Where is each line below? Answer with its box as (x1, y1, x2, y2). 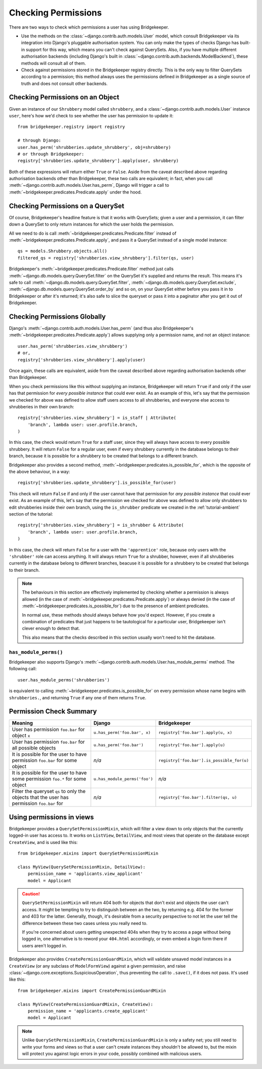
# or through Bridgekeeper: (17, 151, 84, 157)
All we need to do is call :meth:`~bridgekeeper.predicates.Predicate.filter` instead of (9, 230, 177, 236)
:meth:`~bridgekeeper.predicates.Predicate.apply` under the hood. (9, 189, 142, 195)
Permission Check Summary (9, 707, 97, 715)
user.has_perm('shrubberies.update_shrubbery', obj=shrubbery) (17, 145, 171, 150)
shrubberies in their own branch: (9, 404, 75, 409)
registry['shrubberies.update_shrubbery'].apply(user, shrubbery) (17, 158, 179, 163)
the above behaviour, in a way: (9, 469, 70, 475)
